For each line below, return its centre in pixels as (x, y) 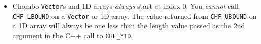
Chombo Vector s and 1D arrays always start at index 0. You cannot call (125, 6)
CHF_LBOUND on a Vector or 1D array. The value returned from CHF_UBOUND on (135, 16)
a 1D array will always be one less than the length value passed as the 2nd (129, 26)
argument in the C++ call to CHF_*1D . (73, 35)
